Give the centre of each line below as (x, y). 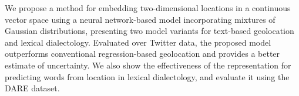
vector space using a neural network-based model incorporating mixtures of (140, 19)
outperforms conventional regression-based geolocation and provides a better (142, 54)
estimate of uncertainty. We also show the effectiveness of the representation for (148, 65)
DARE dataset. (32, 88)
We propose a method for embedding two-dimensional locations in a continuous (148, 8)
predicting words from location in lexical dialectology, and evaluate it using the (147, 76)
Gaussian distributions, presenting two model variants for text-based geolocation (149, 31)
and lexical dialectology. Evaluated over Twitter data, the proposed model (138, 42)
